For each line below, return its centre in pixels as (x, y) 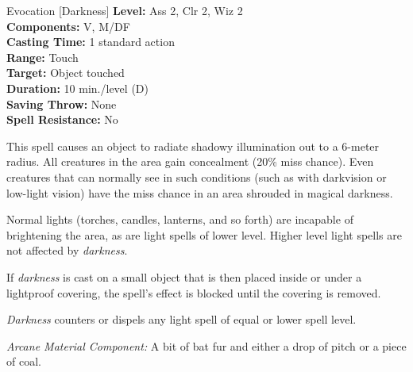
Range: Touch (42, 57)
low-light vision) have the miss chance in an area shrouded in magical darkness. (200, 192)
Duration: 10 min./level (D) (77, 88)
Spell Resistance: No (62, 119)
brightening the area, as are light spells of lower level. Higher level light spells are (204, 234)
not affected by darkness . (67, 250)
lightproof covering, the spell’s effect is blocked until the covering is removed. (194, 292)
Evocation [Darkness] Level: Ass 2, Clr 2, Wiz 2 (125, 10)
